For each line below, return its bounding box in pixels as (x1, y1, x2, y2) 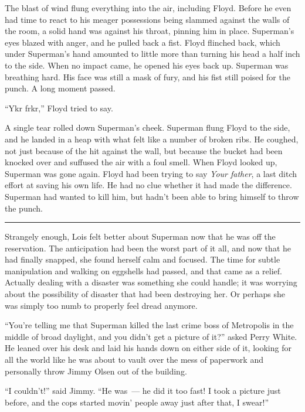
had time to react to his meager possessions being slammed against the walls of (5, 13, 290, 25)
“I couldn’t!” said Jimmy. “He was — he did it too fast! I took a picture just (5, 384, 281, 397)
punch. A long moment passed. (5, 82, 116, 94)
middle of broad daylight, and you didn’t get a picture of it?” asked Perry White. (5, 330, 297, 342)
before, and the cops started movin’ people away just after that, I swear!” (5, 396, 269, 408)
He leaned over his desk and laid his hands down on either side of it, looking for (5, 342, 292, 354)
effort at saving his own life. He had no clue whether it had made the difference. (5, 179, 292, 191)
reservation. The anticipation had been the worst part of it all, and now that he (5, 241, 291, 254)
